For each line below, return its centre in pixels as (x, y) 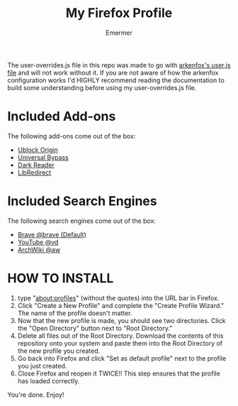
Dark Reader (36, 165)
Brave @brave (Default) (52, 234)
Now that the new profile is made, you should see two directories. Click (121, 320)
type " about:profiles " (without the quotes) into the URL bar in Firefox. (118, 298)
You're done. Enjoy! (36, 395)
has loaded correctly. (49, 380)
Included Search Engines (82, 201)
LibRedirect (34, 172)
